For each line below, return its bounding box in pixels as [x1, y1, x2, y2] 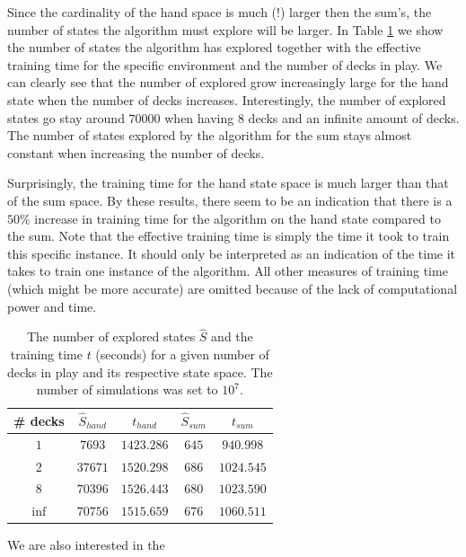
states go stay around [7, 108, 125, 127]
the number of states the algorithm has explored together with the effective [7, 38, 421, 57]
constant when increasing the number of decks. [7, 143, 265, 162]
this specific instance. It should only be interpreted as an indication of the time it [7, 243, 456, 262]
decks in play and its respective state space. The [7, 362, 273, 381]
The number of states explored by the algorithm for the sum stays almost [7, 126, 412, 145]
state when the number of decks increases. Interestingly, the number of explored [7, 90, 446, 109]
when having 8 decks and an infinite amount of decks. [164, 108, 460, 127]
